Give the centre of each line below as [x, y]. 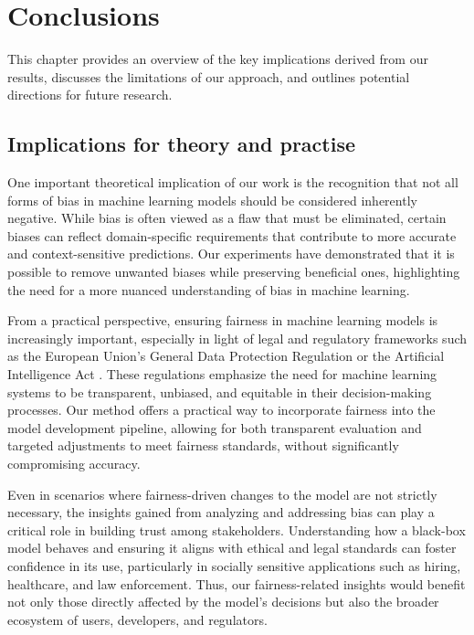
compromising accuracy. [74, 464]
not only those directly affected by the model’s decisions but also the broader [223, 602]
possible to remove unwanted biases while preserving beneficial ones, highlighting [234, 272]
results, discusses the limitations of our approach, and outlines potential [209, 76]
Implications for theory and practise [182, 144]
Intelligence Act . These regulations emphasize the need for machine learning [222, 374]
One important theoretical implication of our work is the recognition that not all [233, 182]
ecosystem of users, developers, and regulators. [137, 619]
